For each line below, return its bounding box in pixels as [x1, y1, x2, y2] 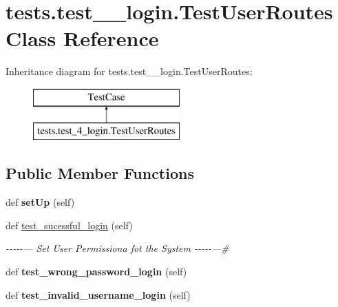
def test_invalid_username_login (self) [6, 287, 191, 301]
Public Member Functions [6, 162, 194, 184]
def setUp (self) [6, 195, 75, 209]
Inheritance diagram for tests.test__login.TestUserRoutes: [6, 64, 253, 78]
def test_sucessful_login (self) [6, 218, 133, 232]
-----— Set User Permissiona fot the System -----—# [6, 241, 229, 255]
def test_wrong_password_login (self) [6, 264, 187, 279]
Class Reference [6, 24, 159, 52]
